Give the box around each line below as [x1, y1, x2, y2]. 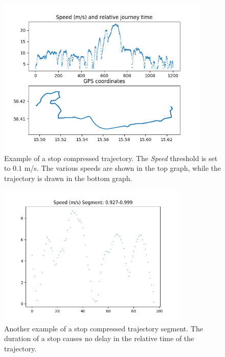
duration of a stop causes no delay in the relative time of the [4, 333, 194, 344]
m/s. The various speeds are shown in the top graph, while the [24, 163, 221, 173]
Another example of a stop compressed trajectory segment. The [4, 323, 203, 333]
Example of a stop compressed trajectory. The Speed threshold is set [4, 152, 218, 163]
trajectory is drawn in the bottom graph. [4, 172, 132, 183]
